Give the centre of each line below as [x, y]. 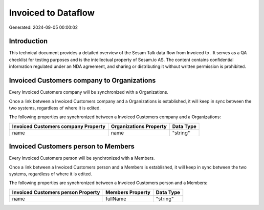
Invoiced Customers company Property [59, 126]
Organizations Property [139, 126]
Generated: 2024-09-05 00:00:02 [44, 27]
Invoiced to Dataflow [52, 13]
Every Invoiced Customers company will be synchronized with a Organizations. [89, 92]
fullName [116, 199]
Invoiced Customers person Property [56, 192]
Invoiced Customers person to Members [72, 147]
